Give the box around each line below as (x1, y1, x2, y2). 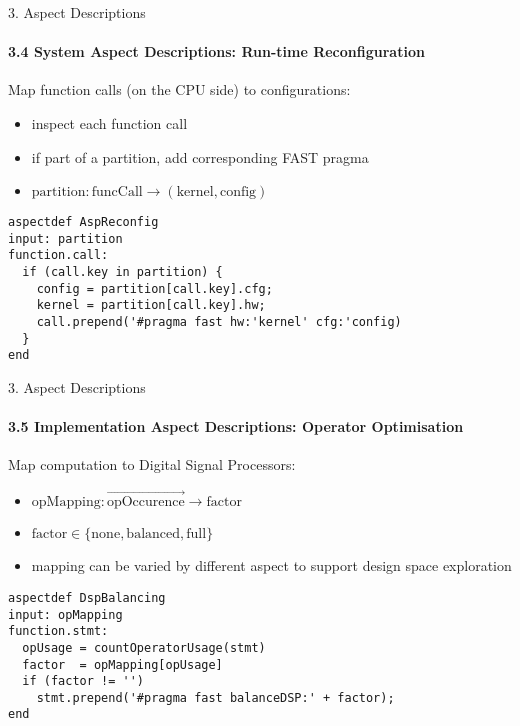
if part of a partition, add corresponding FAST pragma (31, 146, 369, 167)
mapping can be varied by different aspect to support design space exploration (31, 555, 512, 576)
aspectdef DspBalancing (8, 590, 166, 605)
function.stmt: (8, 624, 109, 639)
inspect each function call (31, 112, 188, 133)
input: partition (8, 231, 123, 246)
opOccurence (106, 495, 185, 510)
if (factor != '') (22, 674, 145, 689)
